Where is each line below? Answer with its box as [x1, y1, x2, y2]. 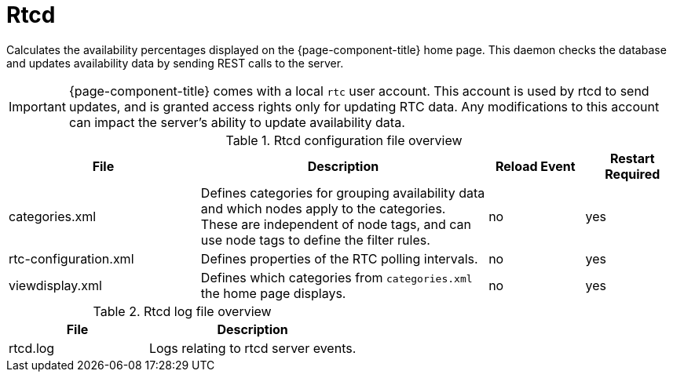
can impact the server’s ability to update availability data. [68, 114, 405, 130]
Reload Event [495, 158, 576, 174]
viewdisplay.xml [9, 277, 102, 293]
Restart [609, 150, 655, 166]
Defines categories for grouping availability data [200, 184, 485, 201]
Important [9, 98, 66, 114]
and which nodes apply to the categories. [200, 200, 446, 216]
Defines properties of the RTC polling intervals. [200, 250, 478, 267]
